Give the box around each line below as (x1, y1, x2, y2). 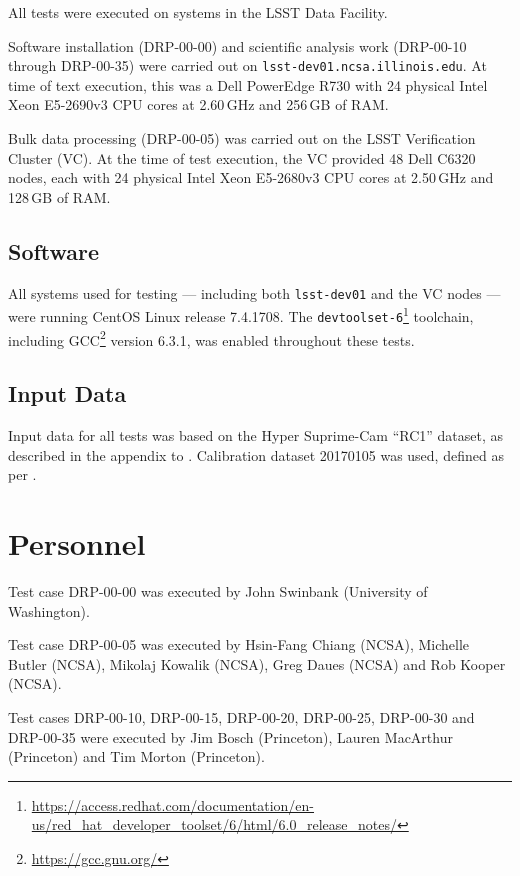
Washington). (8, 600, 90, 621)
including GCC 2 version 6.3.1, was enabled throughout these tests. (8, 326, 415, 350)
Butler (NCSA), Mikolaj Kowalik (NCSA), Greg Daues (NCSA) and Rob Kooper (8, 653, 506, 674)
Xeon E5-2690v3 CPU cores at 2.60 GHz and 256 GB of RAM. (8, 94, 389, 115)
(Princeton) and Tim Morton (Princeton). (8, 746, 265, 767)
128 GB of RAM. (8, 186, 111, 207)
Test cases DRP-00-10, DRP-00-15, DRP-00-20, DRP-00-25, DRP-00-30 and (8, 706, 475, 727)
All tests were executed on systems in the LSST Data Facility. (8, 2, 388, 22)
